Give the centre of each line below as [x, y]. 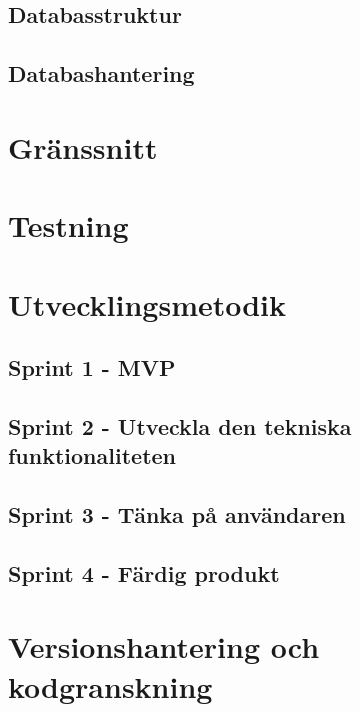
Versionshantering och [164, 646]
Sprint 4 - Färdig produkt [144, 572]
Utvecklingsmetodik [147, 303]
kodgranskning [110, 685]
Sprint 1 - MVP [92, 367]
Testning [68, 225]
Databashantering [101, 73]
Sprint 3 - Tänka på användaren [177, 514]
